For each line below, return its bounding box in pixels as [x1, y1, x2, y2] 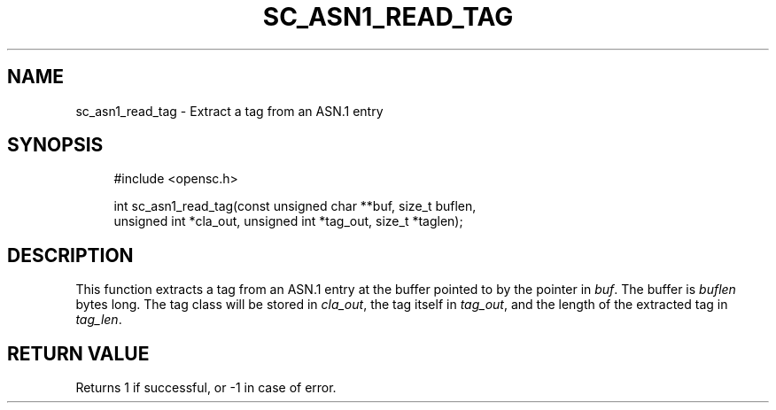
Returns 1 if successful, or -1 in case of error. [75, 380, 337, 396]
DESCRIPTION [7, 244, 134, 267]
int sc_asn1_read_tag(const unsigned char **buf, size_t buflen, [113, 198, 477, 214]
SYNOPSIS [7, 134, 104, 157]
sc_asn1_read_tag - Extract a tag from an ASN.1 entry [75, 103, 384, 119]
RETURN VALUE [7, 342, 150, 365]
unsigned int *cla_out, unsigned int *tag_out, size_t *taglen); [113, 213, 463, 229]
